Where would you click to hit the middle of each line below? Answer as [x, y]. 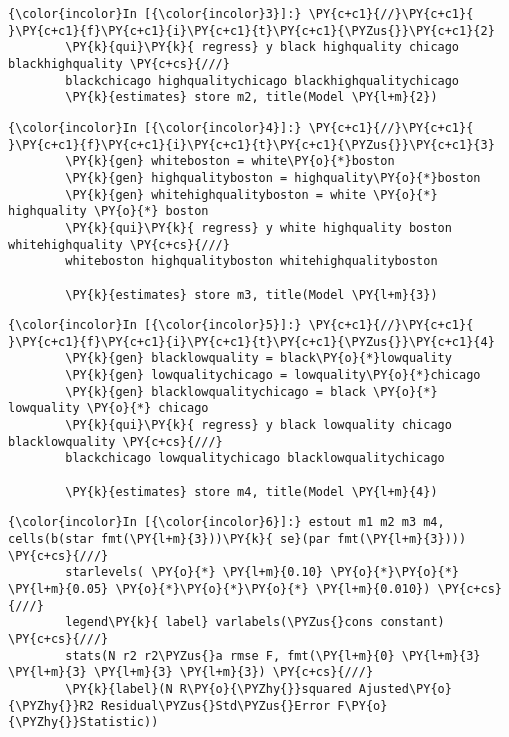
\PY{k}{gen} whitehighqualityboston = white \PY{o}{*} [251, 194]
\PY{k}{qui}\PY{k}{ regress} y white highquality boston [258, 227]
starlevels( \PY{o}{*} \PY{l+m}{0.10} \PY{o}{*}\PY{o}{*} [262, 572]
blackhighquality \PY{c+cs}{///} [119, 63]
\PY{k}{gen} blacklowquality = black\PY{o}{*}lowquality [258, 358]
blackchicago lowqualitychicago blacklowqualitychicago [255, 458]
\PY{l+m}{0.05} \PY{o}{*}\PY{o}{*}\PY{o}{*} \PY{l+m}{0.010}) [219, 589]
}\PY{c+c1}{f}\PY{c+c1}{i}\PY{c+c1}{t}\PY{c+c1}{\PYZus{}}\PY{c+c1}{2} [251, 30]
